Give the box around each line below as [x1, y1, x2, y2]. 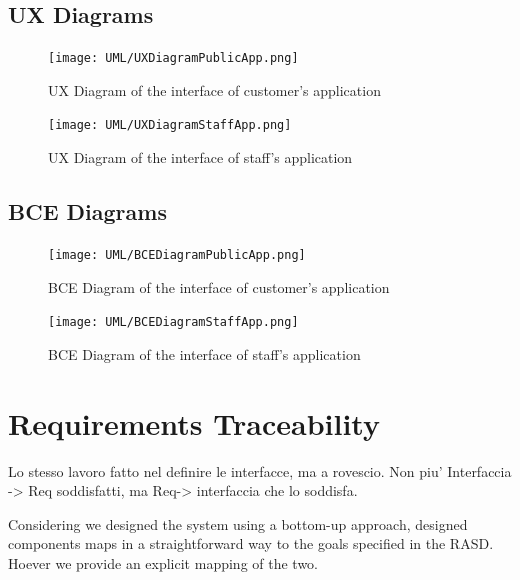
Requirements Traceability [8, 402, 380, 443]
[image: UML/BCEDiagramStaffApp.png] [48, 315, 299, 330]
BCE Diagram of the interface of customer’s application [48, 276, 390, 297]
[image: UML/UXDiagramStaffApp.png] [48, 118, 292, 133]
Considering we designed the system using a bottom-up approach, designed [8, 513, 468, 534]
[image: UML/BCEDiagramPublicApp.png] [48, 247, 306, 262]
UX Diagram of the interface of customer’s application [48, 79, 381, 100]
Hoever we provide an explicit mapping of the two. [8, 552, 319, 573]
